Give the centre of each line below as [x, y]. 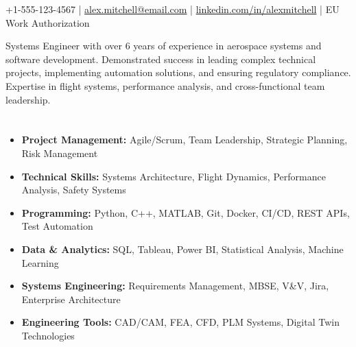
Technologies [48, 335]
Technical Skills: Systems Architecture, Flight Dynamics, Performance [174, 176]
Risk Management [60, 153]
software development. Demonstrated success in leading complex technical [161, 59]
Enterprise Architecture [71, 299]
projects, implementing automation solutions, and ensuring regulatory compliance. [178, 72]
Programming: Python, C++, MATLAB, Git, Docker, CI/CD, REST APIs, [186, 212]
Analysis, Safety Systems [74, 190]
